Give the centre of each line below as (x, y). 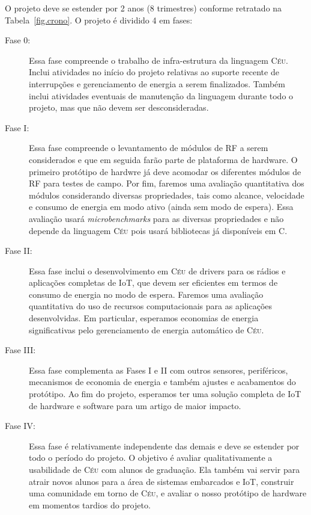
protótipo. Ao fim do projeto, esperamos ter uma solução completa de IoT (165, 394)
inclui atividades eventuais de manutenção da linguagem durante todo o (161, 95)
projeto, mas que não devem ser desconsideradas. (119, 107)
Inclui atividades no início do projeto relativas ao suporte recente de (154, 72)
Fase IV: (20, 426)
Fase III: (20, 350)
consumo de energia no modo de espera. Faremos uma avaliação (146, 294)
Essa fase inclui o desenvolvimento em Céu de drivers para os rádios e (157, 270)
